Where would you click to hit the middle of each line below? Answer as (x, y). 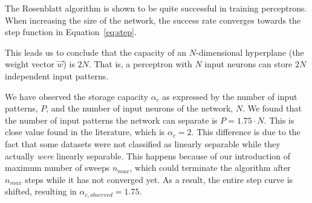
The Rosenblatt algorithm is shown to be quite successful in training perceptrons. (156, 8)
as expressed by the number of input (230, 96)
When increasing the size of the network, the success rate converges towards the (153, 20)
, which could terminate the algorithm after (210, 168)
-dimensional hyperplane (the (250, 52)
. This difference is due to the (246, 132)
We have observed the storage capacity (77, 96)
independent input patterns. (57, 75)
